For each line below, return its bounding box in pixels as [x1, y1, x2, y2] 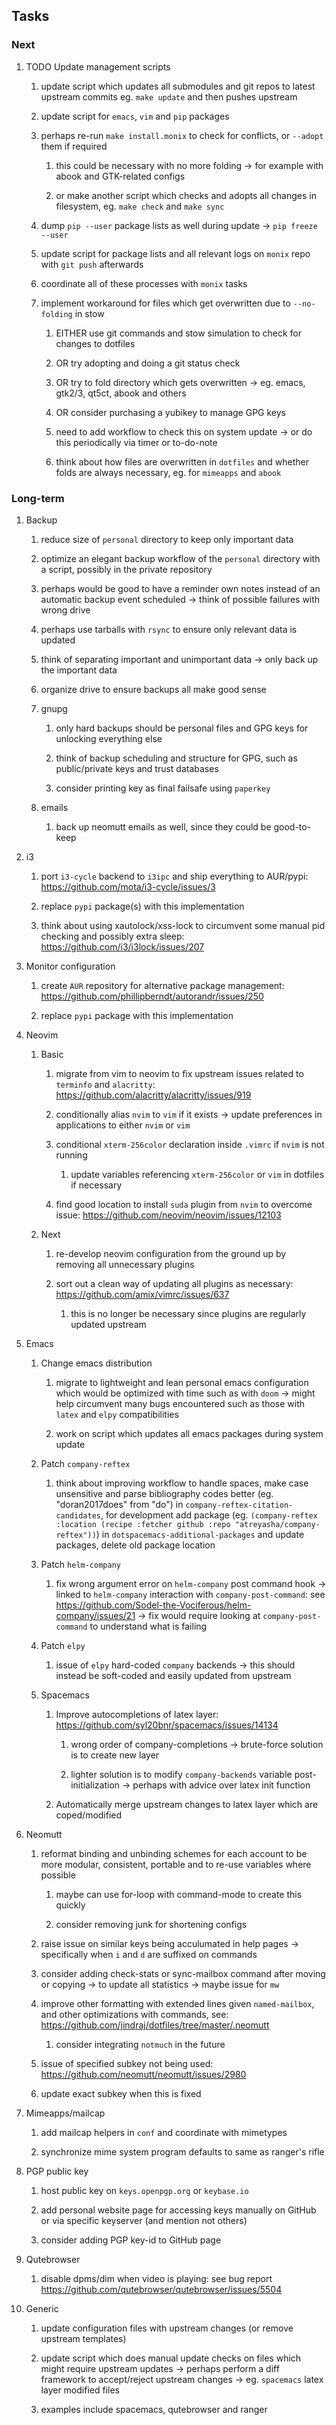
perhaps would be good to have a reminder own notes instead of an [40, 582, 321, 594]
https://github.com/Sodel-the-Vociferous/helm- [55, 1599, 252, 1611]
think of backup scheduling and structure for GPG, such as [55, 752, 298, 764]
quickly [55, 1899, 86, 1911]
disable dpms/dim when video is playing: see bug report [40, 2272, 273, 2284]
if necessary [70, 1179, 123, 1191]
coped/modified [55, 1809, 123, 1821]
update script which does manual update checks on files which [40, 2352, 302, 2364]
